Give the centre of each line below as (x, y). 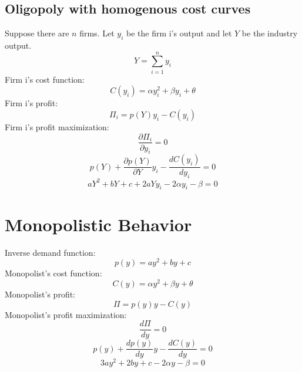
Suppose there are (37, 33)
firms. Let (97, 33)
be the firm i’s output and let (179, 33)
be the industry (270, 33)
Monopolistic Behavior (98, 224)
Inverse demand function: (50, 252)
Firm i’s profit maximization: (57, 126)
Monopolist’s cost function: (53, 273)
